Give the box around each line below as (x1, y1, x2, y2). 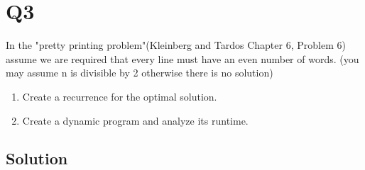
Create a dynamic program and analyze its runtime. (22, 113, 249, 127)
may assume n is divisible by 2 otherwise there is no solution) (6, 65, 273, 80)
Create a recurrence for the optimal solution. (22, 89, 217, 103)
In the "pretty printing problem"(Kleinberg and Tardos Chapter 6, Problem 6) (6, 38, 346, 52)
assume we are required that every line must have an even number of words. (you (6, 51, 359, 66)
